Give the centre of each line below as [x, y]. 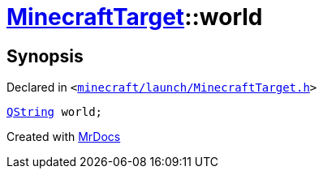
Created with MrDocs [64, 137]
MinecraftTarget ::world [135, 17]
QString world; [55, 112]
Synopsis [45, 56]
